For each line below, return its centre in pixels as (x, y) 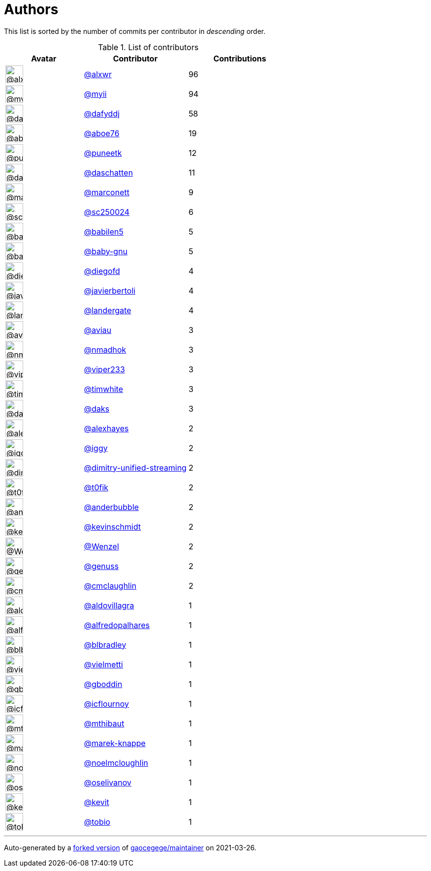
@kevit (96, 802)
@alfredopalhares (117, 625)
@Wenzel (101, 546)
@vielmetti (103, 664)
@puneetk (103, 153)
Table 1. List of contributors (148, 47)
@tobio (97, 822)
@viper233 (104, 369)
